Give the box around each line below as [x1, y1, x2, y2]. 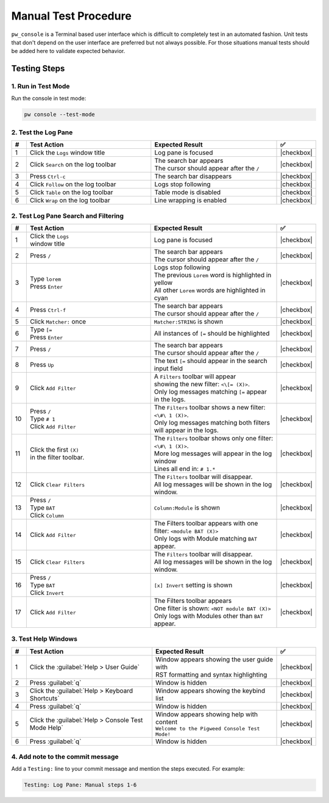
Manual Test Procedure [11, 9, 132, 23]
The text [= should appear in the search [154, 356, 267, 365]
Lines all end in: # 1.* [154, 464, 216, 473]
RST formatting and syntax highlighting [155, 670, 267, 679]
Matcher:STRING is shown [154, 317, 224, 326]
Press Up [30, 360, 54, 369]
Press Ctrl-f [30, 305, 66, 314]
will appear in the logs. [154, 426, 219, 434]
